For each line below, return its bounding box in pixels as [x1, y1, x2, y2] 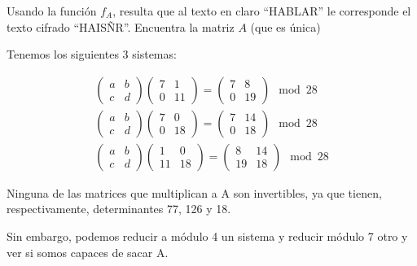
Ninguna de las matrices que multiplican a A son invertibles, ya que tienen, [7, 184, 382, 201]
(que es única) [250, 18, 321, 35]
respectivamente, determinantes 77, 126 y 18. [7, 200, 231, 217]
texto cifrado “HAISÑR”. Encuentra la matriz [7, 18, 235, 35]
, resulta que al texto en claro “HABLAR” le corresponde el [112, 2, 411, 19]
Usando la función [7, 2, 97, 19]
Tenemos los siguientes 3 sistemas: [7, 46, 177, 63]
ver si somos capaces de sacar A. [7, 243, 169, 260]
